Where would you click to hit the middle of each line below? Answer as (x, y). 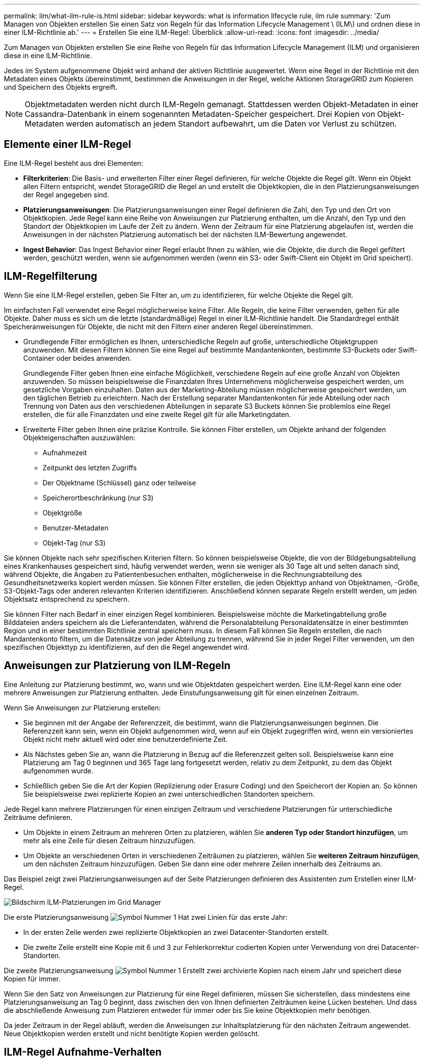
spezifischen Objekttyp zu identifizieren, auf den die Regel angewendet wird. (127, 647)
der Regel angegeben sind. (66, 194)
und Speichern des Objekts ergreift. (61, 87)
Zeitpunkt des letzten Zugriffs (90, 467)
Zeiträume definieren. (38, 817)
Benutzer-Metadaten (76, 528)
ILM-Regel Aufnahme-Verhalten (83, 1052)
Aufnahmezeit (65, 452)
